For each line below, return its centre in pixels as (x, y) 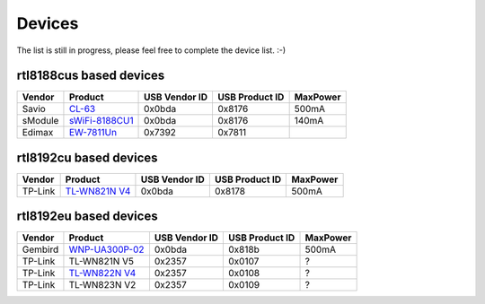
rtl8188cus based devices (91, 76)
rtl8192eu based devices (87, 217)
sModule (40, 121)
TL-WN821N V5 (101, 262)
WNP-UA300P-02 (106, 249)
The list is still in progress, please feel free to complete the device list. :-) (151, 50)
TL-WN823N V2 (102, 285)
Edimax (38, 133)
